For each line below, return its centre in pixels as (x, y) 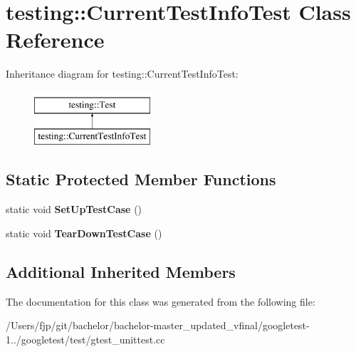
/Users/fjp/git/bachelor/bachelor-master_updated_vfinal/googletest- (158, 325)
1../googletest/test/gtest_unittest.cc (85, 339)
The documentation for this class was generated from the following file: (161, 301)
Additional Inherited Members (121, 271)
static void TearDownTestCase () (84, 233)
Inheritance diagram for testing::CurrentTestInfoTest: (122, 74)
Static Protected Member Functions (141, 179)
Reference (55, 40)
